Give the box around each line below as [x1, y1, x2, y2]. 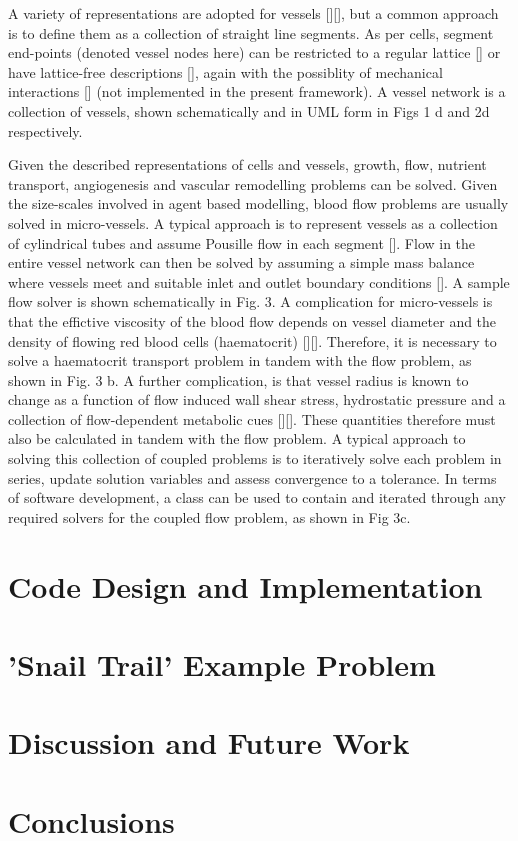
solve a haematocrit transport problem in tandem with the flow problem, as [8, 350, 472, 371]
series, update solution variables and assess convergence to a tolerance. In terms [8, 467, 497, 488]
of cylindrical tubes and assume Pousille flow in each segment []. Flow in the [8, 232, 476, 253]
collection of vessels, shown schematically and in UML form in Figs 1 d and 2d [8, 100, 490, 121]
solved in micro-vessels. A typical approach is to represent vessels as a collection [8, 212, 498, 233]
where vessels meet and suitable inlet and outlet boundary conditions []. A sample [8, 271, 510, 292]
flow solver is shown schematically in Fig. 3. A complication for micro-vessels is [8, 291, 493, 312]
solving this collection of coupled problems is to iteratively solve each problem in [8, 448, 502, 469]
